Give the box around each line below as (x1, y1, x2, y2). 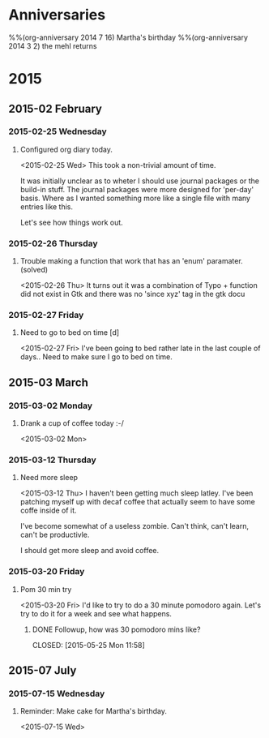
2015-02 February (8, 101, 103, 115)
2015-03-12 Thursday (8, 454, 97, 466)
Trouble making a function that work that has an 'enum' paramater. (19, 256, 243, 266)
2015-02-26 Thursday (8, 238, 99, 249)
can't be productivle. (19, 530, 90, 540)
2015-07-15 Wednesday (8, 688, 105, 699)
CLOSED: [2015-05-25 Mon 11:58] (32, 640, 146, 650)
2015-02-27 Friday (8, 310, 84, 321)
